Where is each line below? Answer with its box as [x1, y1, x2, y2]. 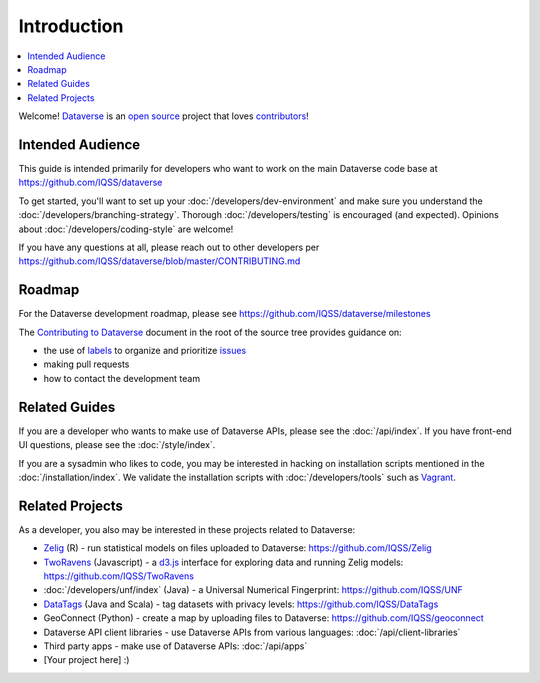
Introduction [18, 15, 124, 37]
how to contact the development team [43, 372, 200, 384]
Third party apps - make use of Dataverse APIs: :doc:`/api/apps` [43, 640, 308, 652]
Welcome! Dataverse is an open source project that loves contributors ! [18, 110, 309, 122]
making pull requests [43, 358, 130, 370]
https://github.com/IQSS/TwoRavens [43, 570, 195, 582]
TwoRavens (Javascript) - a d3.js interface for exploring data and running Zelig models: [43, 556, 404, 568]
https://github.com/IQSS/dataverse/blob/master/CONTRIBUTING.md [18, 255, 301, 267]
